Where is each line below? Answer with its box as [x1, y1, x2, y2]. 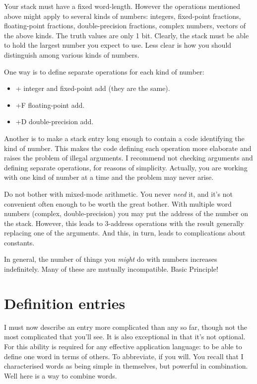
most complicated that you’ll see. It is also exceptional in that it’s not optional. [4, 331, 246, 342]
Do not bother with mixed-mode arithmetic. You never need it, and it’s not [4, 188, 233, 199]
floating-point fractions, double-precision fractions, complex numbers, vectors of [4, 20, 246, 31]
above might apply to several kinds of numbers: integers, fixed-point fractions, [4, 10, 241, 21]
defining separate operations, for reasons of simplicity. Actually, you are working [4, 162, 248, 172]
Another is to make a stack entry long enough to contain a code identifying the [4, 133, 245, 143]
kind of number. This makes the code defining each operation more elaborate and [4, 143, 252, 153]
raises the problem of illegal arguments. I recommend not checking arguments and [4, 153, 253, 163]
